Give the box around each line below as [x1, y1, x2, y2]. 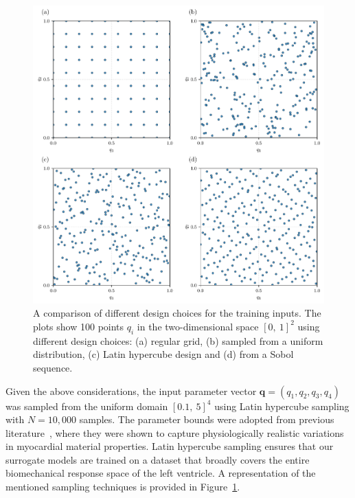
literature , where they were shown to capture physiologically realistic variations [5, 425, 344, 440]
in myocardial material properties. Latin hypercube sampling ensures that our [5, 439, 334, 453]
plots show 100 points [33, 319, 124, 333]
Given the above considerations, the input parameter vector [5, 383, 257, 398]
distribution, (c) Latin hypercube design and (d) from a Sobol [33, 347, 294, 361]
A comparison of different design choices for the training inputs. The [33, 306, 321, 320]
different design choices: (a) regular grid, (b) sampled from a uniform [33, 333, 323, 348]
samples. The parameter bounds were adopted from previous [79, 412, 334, 427]
